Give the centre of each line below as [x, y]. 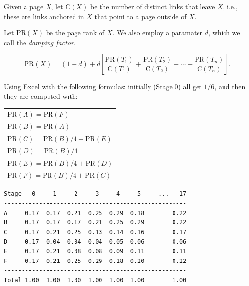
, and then [230, 86]
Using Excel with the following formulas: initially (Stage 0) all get [103, 86]
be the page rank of [75, 33]
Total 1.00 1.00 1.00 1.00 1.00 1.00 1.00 [95, 280]
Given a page [24, 6]
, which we [224, 33]
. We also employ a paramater [158, 33]
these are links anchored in [44, 16]
